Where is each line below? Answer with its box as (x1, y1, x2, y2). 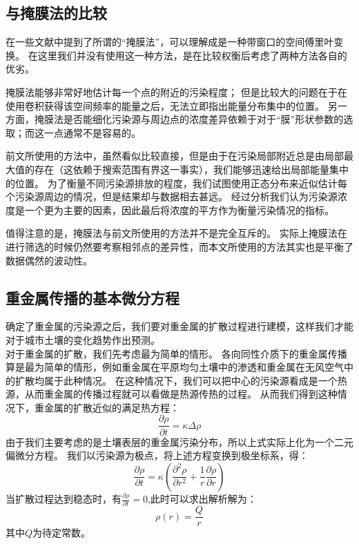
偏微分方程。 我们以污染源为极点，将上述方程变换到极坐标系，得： (6, 448, 309, 463)
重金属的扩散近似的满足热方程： (34, 400, 179, 414)
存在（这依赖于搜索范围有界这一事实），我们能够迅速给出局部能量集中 (34, 162, 349, 176)
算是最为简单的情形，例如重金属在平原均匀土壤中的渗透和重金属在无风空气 (6, 360, 344, 374)
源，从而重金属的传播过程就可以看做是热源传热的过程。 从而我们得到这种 (6, 387, 338, 401)
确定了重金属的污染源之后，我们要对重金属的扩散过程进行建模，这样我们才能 (6, 319, 353, 333)
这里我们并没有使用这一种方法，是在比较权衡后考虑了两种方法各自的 (37, 48, 347, 62)
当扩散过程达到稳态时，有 (6, 492, 122, 506)
